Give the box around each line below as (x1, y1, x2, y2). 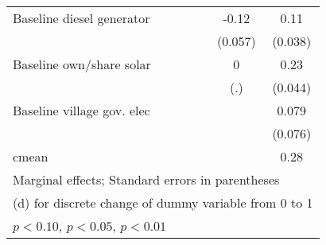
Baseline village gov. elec (13, 101, 150, 119)
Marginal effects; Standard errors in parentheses (13, 170, 280, 189)
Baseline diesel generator (13, 9, 150, 27)
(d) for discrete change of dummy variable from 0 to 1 (13, 193, 313, 212)
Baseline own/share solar (13, 55, 151, 73)
